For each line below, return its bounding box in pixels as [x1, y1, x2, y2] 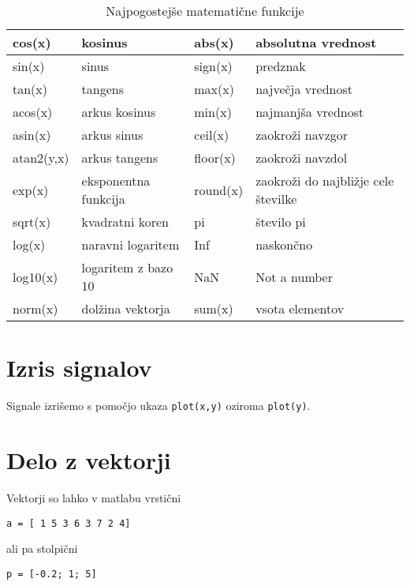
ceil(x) [194, 126, 229, 144]
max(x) [194, 80, 234, 98]
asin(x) [13, 126, 51, 144]
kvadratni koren [81, 212, 169, 231]
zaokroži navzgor [255, 126, 348, 144]
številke [255, 190, 297, 208]
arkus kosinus [81, 103, 156, 121]
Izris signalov [6, 351, 152, 384]
